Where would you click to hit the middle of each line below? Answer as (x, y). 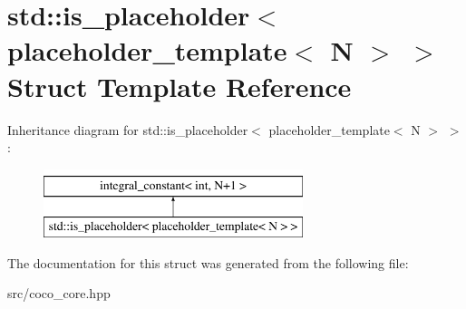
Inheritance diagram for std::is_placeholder (128, 129)
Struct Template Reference (180, 86)
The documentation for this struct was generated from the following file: (208, 262)
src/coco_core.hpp (59, 293)
